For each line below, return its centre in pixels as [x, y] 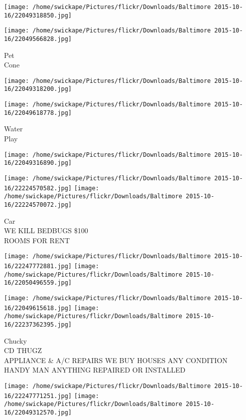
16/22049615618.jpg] [38, 308]
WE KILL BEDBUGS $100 [46, 230]
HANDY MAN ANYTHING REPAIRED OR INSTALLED [95, 370]
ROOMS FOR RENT [37, 240]
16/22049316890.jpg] [38, 163]
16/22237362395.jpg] [38, 324]
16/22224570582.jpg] [38, 188]
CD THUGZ [23, 350]
